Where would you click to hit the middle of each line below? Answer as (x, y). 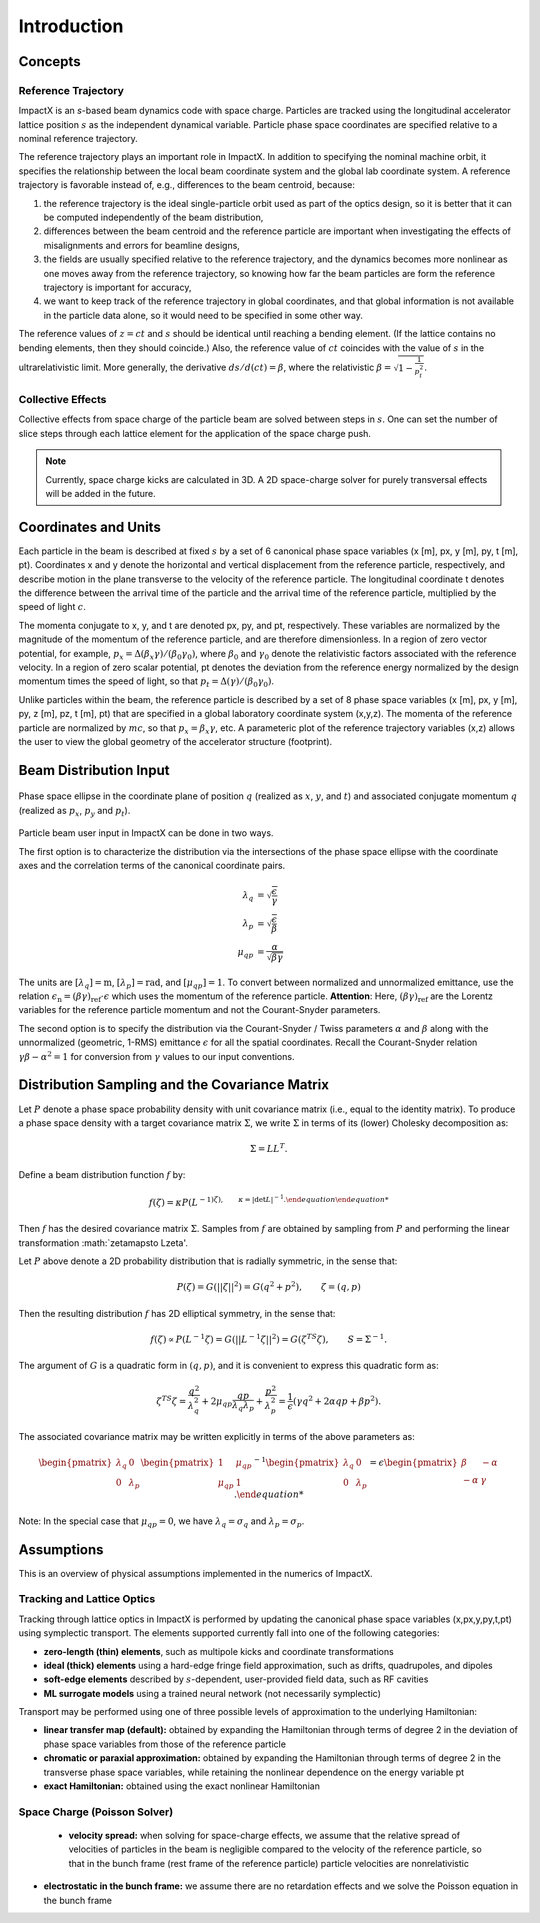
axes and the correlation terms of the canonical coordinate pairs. (152, 865)
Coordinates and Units (90, 526)
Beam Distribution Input (94, 770)
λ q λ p (243, 1406)
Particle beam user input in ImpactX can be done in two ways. (146, 833)
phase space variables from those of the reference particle (165, 1744)
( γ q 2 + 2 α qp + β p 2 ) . (337, 1400)
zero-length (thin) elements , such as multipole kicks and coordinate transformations (218, 1651)
